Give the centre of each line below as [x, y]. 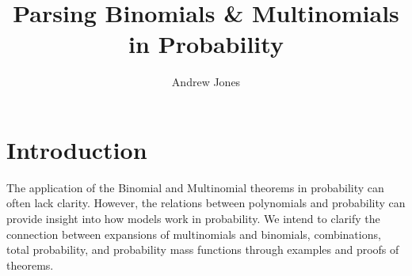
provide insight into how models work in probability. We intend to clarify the [193, 219]
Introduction [77, 149]
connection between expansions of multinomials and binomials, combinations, [194, 234]
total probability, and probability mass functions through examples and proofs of [203, 250]
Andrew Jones [206, 82]
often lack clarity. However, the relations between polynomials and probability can [206, 203]
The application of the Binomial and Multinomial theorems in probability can [195, 187]
